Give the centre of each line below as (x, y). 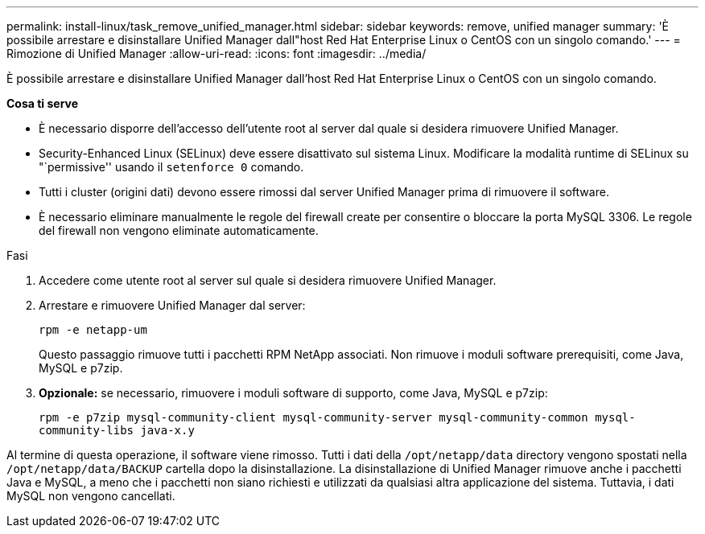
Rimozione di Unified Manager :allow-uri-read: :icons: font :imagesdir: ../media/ (216, 53)
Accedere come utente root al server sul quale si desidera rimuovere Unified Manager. (268, 280)
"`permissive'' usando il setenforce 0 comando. (171, 167)
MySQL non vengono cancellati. (91, 496)
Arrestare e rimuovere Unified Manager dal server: (172, 305)
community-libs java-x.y (117, 430)
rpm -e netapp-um (93, 330)
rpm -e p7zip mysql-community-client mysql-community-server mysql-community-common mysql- (337, 417)
